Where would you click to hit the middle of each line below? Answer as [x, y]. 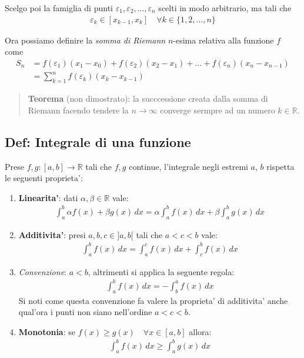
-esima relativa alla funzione [223, 40]
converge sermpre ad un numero [218, 110]
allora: [200, 331]
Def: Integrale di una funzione [98, 141]
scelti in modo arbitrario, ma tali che [225, 8]
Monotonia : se [47, 331]
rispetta [280, 166]
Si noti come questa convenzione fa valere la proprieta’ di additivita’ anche [153, 300]
